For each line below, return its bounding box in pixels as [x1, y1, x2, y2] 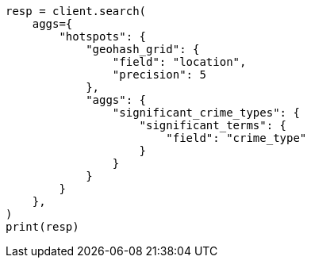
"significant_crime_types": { [112, 106, 300, 119]
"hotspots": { [59, 30, 147, 43]
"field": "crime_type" [166, 132, 307, 144]
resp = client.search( [6, 5, 147, 17]
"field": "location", [112, 55, 247, 68]
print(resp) [6, 220, 79, 233]
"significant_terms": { [139, 119, 287, 132]
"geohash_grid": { [86, 43, 200, 55]
